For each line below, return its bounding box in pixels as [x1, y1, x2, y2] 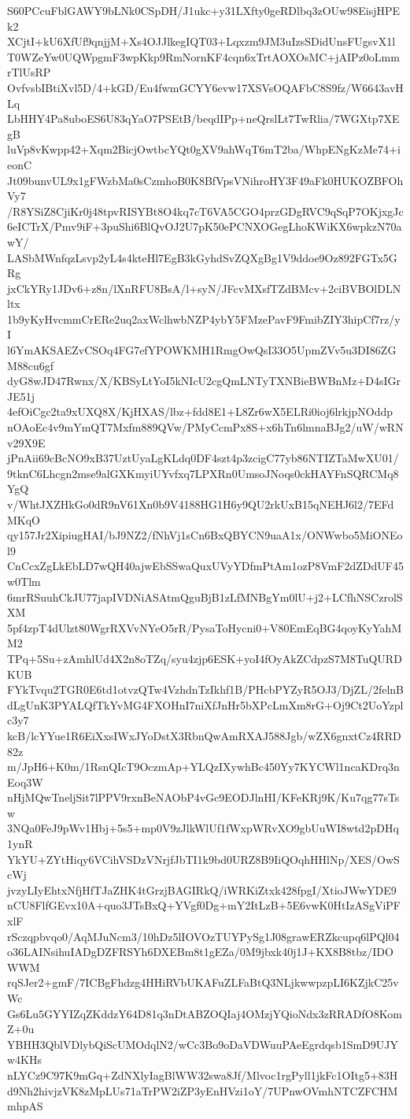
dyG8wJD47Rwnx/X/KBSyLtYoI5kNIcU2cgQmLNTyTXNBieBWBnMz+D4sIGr [7, 372, 401, 389]
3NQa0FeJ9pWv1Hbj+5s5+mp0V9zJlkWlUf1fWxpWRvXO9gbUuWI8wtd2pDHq [7, 820, 399, 836]
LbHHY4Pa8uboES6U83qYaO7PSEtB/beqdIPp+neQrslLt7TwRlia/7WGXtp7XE [7, 110, 400, 127]
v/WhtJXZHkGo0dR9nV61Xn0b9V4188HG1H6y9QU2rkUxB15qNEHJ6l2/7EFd [7, 496, 394, 512]
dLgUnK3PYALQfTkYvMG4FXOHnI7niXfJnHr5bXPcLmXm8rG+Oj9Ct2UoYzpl [7, 696, 404, 713]
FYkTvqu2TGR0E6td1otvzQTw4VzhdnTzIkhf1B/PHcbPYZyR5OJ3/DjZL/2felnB [7, 681, 404, 698]
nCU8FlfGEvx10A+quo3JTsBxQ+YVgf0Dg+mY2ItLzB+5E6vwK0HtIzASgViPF [7, 897, 401, 913]
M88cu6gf [7, 357, 54, 373]
